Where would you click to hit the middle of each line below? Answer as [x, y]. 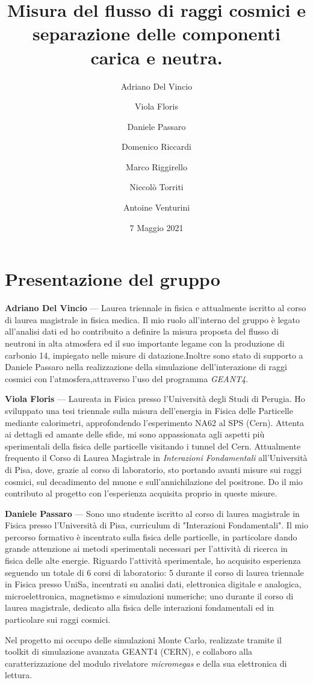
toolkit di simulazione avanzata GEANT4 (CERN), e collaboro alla [129, 651]
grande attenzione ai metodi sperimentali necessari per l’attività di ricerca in [146, 549]
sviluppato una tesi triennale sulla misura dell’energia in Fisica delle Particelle [149, 410]
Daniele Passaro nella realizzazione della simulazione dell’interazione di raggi [146, 367]
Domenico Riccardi [156, 147]
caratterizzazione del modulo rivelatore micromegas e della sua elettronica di [146, 663]
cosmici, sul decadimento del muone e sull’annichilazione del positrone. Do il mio [154, 481]
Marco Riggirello [156, 166]
